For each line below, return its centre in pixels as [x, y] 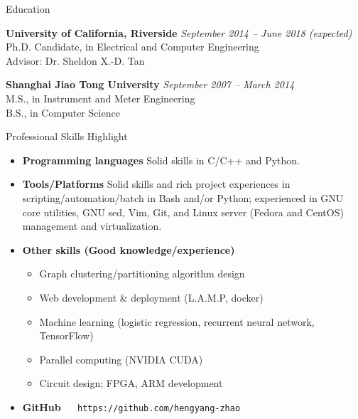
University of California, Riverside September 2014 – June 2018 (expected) [179, 32]
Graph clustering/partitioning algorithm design [142, 274]
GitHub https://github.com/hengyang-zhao [131, 407]
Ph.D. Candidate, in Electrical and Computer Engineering [132, 47]
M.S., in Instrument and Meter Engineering [101, 98]
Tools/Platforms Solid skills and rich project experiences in [156, 184]
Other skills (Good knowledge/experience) [129, 249]
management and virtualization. [92, 226]
